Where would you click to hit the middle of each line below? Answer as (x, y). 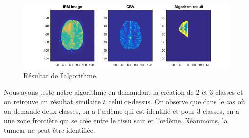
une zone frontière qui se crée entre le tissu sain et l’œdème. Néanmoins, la (116, 120)
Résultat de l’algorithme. (61, 75)
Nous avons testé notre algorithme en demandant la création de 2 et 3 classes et (124, 91)
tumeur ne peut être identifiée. (50, 130)
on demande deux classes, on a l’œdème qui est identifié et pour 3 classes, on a (122, 111)
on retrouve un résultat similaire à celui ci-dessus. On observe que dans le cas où (124, 101)
